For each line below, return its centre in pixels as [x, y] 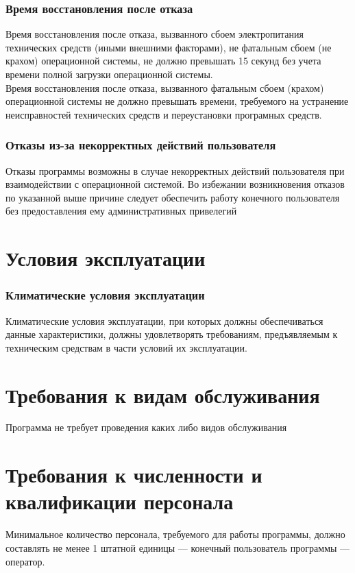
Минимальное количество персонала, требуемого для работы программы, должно [175, 534]
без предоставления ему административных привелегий [121, 211]
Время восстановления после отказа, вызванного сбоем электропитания [155, 34]
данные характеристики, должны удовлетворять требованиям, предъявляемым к [172, 334]
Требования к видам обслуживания [163, 394]
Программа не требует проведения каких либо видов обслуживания [146, 427]
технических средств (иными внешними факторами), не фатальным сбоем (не [169, 47]
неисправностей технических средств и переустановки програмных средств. [164, 114]
